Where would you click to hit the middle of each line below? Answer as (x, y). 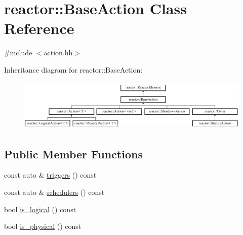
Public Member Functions (73, 154)
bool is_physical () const (43, 226)
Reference (39, 28)
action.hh (58, 53)
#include (18, 53)
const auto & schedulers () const (54, 192)
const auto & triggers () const (50, 175)
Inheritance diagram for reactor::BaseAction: (73, 69)
